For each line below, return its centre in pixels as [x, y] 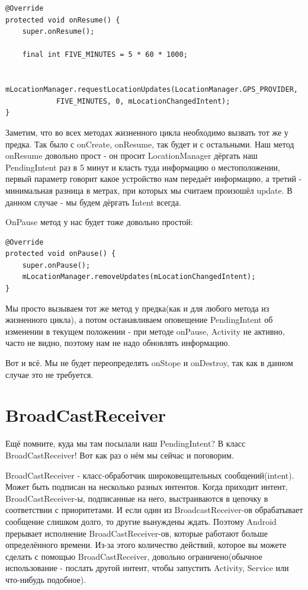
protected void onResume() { [63, 20]
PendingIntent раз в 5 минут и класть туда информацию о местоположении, [143, 167]
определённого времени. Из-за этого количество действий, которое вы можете [146, 545]
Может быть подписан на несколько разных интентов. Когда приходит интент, [147, 487]
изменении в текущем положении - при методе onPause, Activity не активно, [145, 331]
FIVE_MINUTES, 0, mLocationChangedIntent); [143, 101]
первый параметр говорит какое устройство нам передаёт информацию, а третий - [154, 179]
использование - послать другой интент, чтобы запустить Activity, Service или [147, 568]
